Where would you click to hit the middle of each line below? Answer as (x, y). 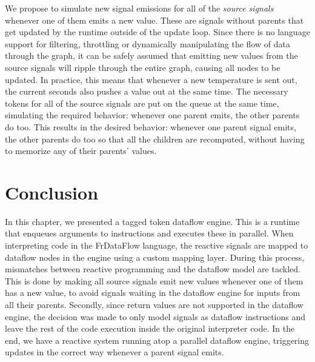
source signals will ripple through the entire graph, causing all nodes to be (143, 67)
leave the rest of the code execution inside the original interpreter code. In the (150, 328)
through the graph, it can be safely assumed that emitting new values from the (151, 55)
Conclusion (52, 192)
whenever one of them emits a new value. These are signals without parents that (154, 20)
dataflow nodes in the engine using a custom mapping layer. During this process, (155, 257)
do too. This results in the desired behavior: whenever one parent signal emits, (151, 126)
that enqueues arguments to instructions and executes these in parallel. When (149, 233)
